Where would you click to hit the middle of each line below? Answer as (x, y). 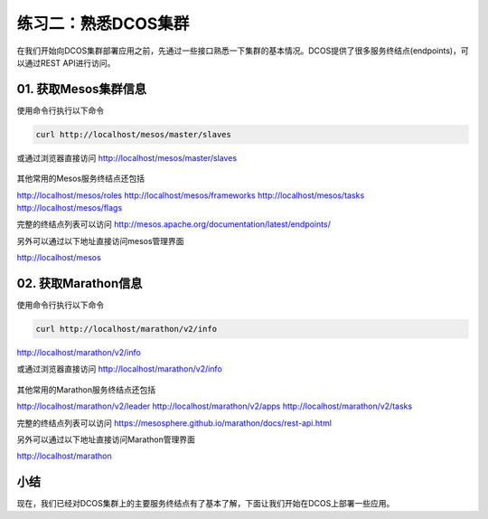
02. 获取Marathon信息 (80, 283)
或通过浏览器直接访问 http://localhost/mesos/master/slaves (127, 157)
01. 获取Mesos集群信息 (82, 89)
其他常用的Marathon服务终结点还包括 (86, 390)
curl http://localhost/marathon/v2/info (126, 329)
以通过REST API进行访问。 (66, 62)
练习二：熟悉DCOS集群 (103, 24)
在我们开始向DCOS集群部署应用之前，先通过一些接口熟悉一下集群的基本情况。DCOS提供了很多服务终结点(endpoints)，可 (243, 51)
